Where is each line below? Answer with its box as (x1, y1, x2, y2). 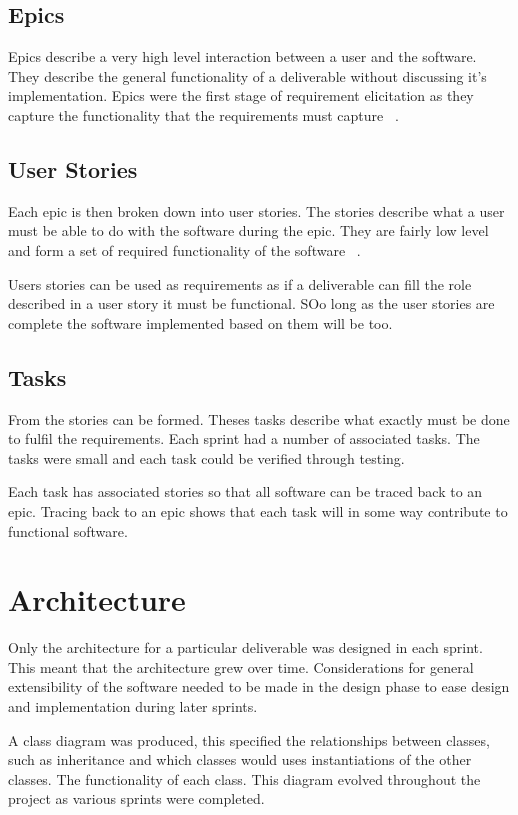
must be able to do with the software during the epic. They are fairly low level (8, 220, 489, 241)
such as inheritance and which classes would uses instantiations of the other (8, 749, 472, 770)
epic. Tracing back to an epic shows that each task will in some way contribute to (8, 500, 508, 521)
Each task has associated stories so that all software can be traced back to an (8, 481, 483, 502)
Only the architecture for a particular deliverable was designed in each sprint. (8, 637, 483, 658)
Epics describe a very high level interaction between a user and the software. (8, 46, 477, 67)
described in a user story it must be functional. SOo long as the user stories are (8, 293, 495, 314)
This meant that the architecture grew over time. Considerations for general (8, 656, 474, 677)
